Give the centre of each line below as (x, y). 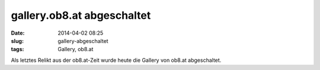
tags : (17, 49)
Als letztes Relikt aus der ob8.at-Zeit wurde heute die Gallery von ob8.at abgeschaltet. (116, 60)
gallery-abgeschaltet (83, 41)
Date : (18, 33)
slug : (17, 41)
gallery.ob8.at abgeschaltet (81, 15)
